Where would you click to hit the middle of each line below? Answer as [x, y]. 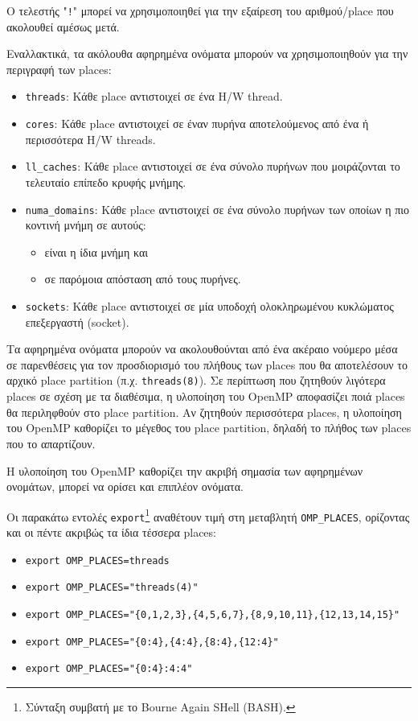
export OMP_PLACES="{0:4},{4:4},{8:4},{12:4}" [152, 642]
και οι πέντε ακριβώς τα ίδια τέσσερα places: [111, 532]
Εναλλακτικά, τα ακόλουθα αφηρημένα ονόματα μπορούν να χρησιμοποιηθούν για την [207, 54]
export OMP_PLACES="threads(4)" [112, 588]
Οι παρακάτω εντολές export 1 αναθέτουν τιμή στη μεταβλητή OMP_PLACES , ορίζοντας [208, 515]
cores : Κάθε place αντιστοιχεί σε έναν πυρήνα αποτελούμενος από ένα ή [197, 124]
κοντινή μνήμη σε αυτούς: [86, 225]
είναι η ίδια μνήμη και [96, 251]
